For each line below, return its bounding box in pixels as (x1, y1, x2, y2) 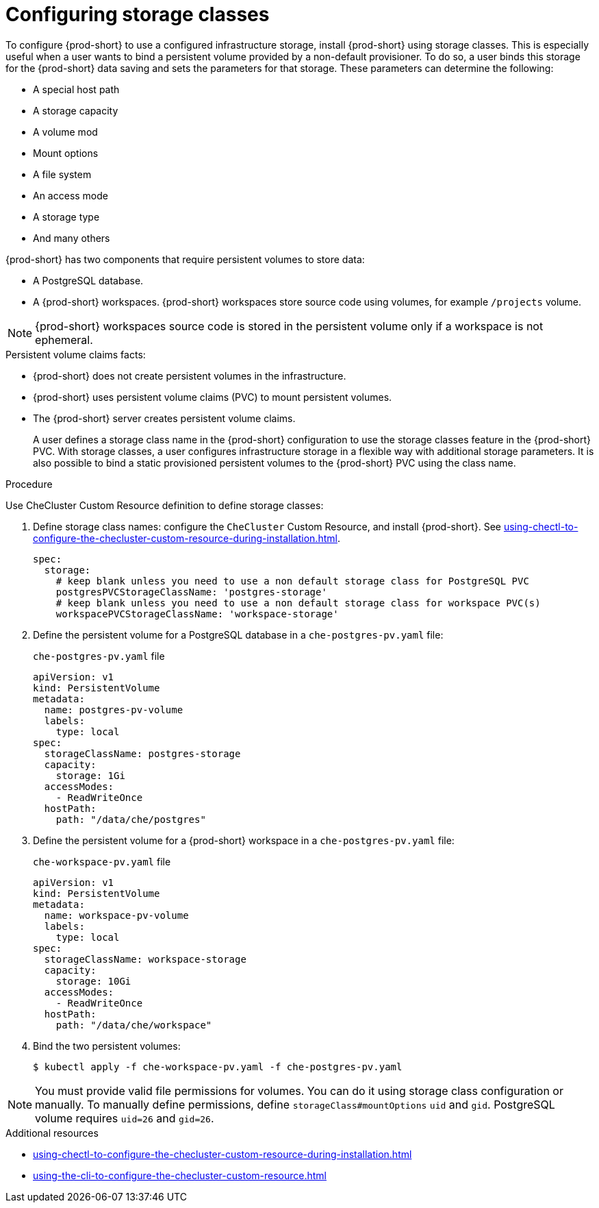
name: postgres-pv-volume (44, 704, 183, 715)
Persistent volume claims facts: (5, 348, 146, 360)
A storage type (33, 210, 100, 223)
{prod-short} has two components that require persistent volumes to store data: (5, 253, 365, 265)
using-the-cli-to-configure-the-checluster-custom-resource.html (33, 1169, 327, 1181)
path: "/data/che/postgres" (55, 813, 206, 825)
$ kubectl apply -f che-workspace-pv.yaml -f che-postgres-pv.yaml (33, 1061, 403, 1072)
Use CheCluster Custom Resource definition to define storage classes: (5, 499, 324, 511)
